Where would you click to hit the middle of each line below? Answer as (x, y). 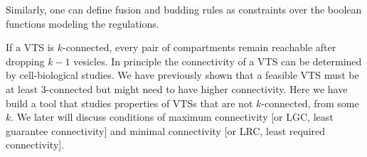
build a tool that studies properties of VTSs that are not (129, 103)
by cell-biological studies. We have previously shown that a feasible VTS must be (182, 75)
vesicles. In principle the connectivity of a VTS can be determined (218, 61)
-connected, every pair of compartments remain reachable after (200, 47)
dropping (25, 61)
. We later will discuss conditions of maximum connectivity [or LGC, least (172, 117)
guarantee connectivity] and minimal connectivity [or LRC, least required (166, 130)
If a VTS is (30, 47)
